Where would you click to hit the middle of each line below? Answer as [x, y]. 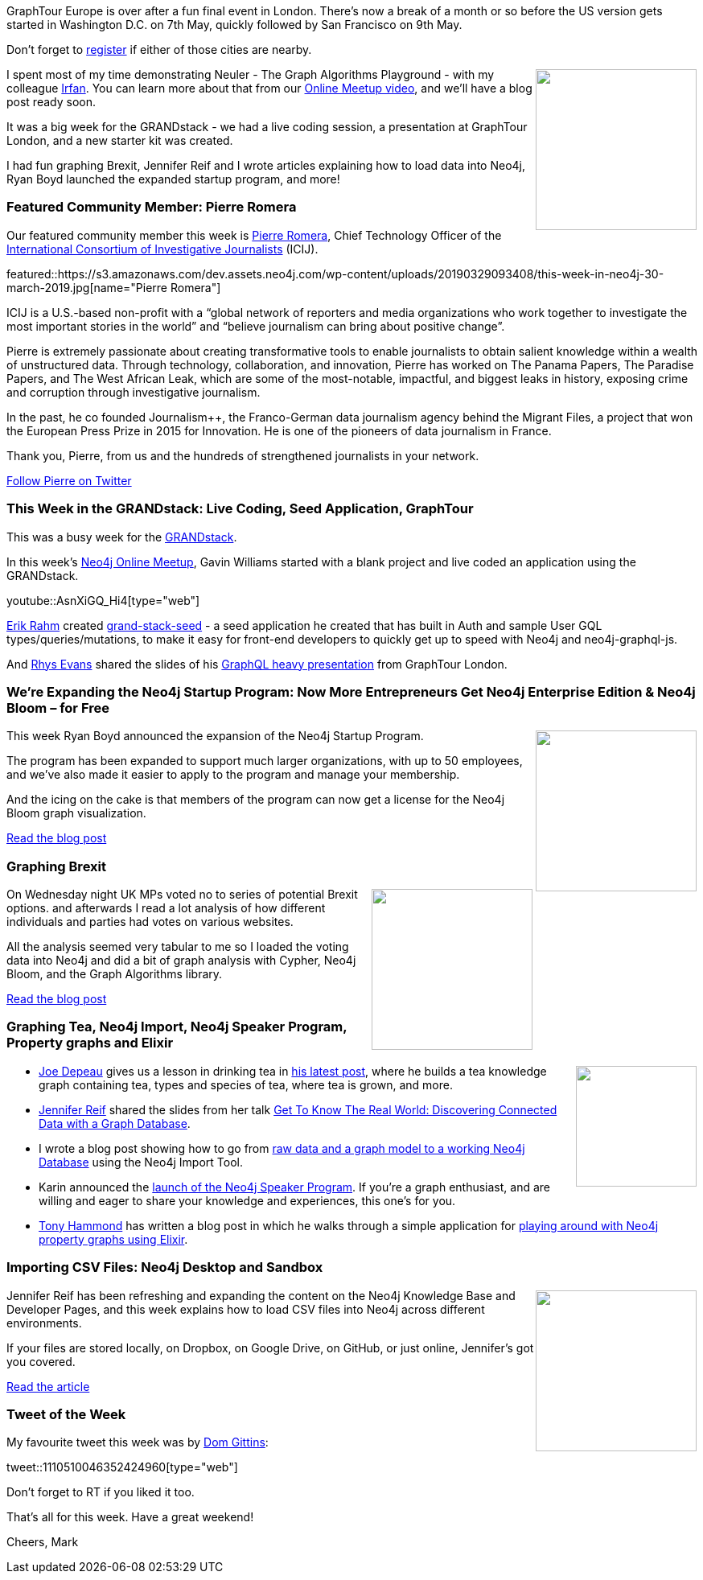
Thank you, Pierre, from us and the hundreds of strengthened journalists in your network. [243, 455]
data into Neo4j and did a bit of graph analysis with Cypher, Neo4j [181, 960]
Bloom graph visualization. [76, 813]
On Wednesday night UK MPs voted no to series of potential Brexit [182, 894]
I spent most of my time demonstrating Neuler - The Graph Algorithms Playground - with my [251, 74]
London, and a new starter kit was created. [120, 140]
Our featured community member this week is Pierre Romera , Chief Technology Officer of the [254, 235]
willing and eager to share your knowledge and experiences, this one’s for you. [247, 1200]
